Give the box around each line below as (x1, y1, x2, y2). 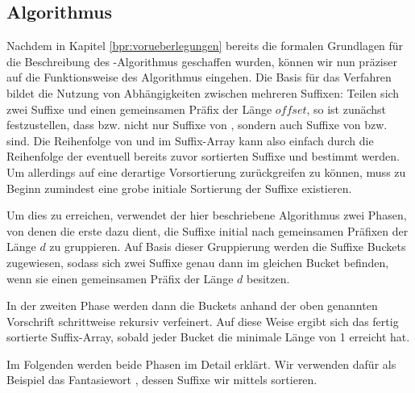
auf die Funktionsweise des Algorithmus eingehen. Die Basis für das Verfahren (6, 69, 392, 86)
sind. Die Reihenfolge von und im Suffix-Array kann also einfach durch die (6, 132, 374, 148)
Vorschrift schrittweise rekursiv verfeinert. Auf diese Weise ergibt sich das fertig (6, 312, 399, 329)
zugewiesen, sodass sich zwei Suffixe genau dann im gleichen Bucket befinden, (6, 253, 389, 270)
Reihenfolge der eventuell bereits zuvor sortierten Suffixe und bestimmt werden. (6, 148, 400, 165)
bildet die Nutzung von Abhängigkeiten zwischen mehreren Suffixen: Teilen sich (6, 84, 400, 101)
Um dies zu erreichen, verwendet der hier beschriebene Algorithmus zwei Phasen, (6, 207, 407, 224)
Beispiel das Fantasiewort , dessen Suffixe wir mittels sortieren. (6, 371, 317, 388)
